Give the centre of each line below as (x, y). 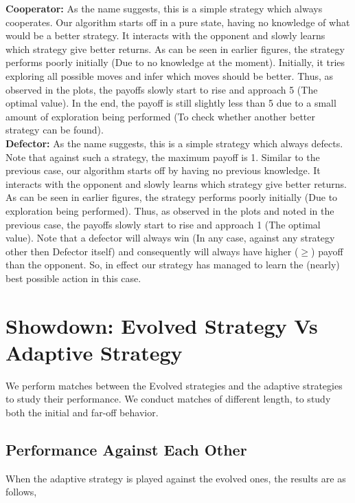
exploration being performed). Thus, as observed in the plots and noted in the (170, 210)
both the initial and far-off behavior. (82, 412)
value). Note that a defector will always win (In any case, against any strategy (170, 238)
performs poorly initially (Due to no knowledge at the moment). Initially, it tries (175, 62)
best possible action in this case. (73, 278)
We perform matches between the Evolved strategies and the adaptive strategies (174, 385)
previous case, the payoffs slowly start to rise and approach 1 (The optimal (163, 224)
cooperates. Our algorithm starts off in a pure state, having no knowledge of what (178, 22)
